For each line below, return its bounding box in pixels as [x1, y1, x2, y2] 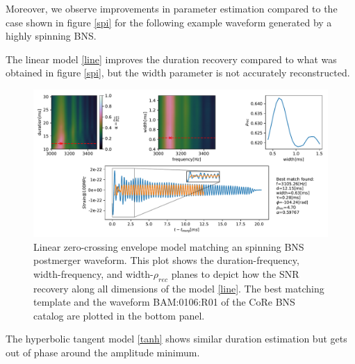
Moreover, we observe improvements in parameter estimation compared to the [6, 1, 338, 15]
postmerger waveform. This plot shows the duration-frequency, [33, 253, 299, 267]
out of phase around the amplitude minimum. [6, 345, 200, 359]
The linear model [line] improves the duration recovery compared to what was [6, 51, 337, 66]
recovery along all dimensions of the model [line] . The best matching [33, 281, 324, 295]
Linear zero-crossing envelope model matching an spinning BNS [33, 239, 304, 254]
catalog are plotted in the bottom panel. [33, 308, 205, 322]
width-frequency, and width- [33, 266, 154, 281]
